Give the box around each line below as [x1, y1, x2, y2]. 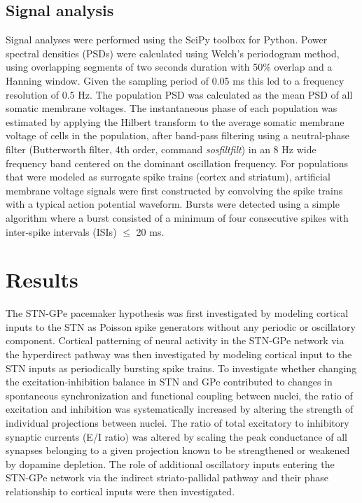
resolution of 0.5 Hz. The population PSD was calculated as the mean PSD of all [6, 87, 353, 101]
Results [6, 265, 78, 294]
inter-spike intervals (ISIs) [6, 224, 117, 239]
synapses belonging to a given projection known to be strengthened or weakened [6, 443, 350, 458]
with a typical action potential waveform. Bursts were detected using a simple [6, 197, 340, 211]
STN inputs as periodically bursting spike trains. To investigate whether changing [6, 360, 357, 375]
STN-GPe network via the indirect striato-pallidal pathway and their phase [6, 470, 329, 485]
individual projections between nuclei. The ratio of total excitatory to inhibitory [6, 415, 349, 430]
